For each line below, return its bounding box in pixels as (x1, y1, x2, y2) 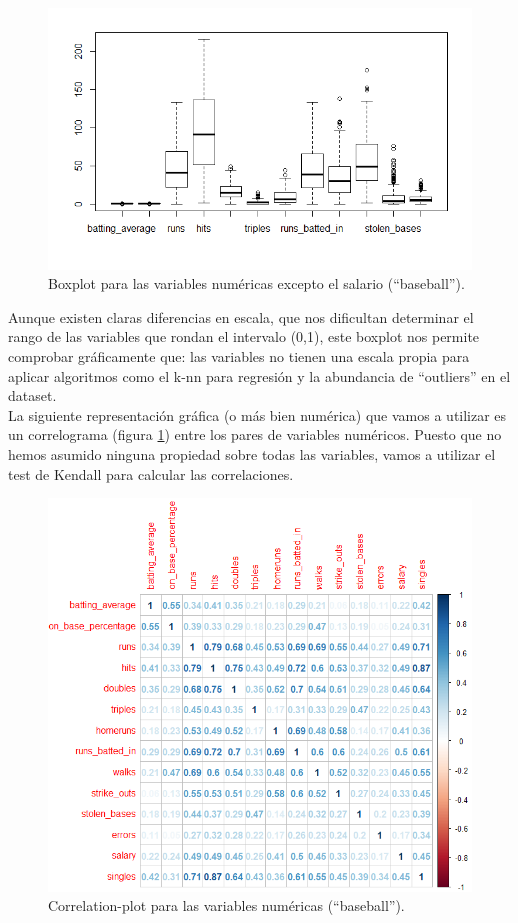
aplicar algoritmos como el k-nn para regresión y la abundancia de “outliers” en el (8, 365, 511, 386)
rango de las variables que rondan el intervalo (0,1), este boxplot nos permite (8, 326, 480, 347)
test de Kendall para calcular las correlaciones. (8, 463, 294, 484)
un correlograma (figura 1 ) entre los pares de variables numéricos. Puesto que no (8, 424, 502, 445)
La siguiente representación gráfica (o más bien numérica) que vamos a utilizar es (8, 404, 507, 425)
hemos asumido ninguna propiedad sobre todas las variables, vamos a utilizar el (8, 444, 496, 464)
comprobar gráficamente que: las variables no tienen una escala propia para (8, 346, 470, 367)
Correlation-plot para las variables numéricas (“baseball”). (48, 895, 405, 916)
